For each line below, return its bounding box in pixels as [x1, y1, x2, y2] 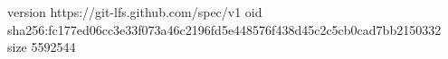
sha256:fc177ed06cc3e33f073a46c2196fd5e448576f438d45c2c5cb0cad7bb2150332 [7, 20, 442, 38]
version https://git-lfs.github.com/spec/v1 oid [7, 3, 262, 21]
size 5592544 [7, 38, 76, 56]
